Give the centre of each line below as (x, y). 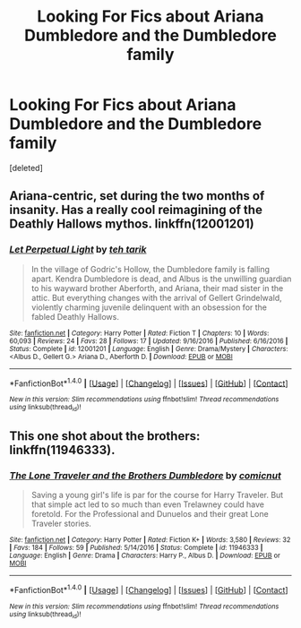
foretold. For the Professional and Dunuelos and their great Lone (150, 514)
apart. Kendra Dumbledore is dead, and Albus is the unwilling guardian (161, 279)
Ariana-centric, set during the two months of (137, 196)
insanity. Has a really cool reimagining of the (136, 210)
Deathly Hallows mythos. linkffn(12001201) (132, 224)
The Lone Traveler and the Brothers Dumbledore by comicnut (146, 475)
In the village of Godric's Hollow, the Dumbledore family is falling (150, 269)
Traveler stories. (61, 524)
